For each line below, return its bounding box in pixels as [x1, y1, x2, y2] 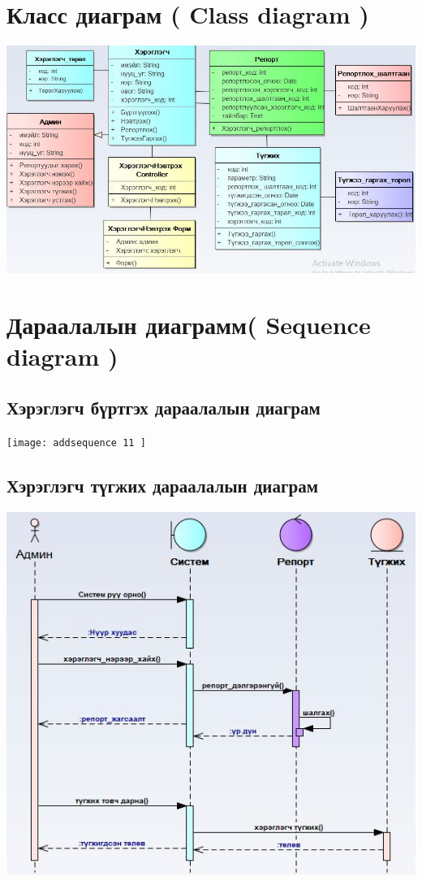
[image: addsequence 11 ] [6, 437, 146, 449]
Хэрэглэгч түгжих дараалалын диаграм [6, 473, 318, 498]
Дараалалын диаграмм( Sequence [6, 307, 371, 341]
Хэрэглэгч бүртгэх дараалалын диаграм [6, 395, 321, 420]
